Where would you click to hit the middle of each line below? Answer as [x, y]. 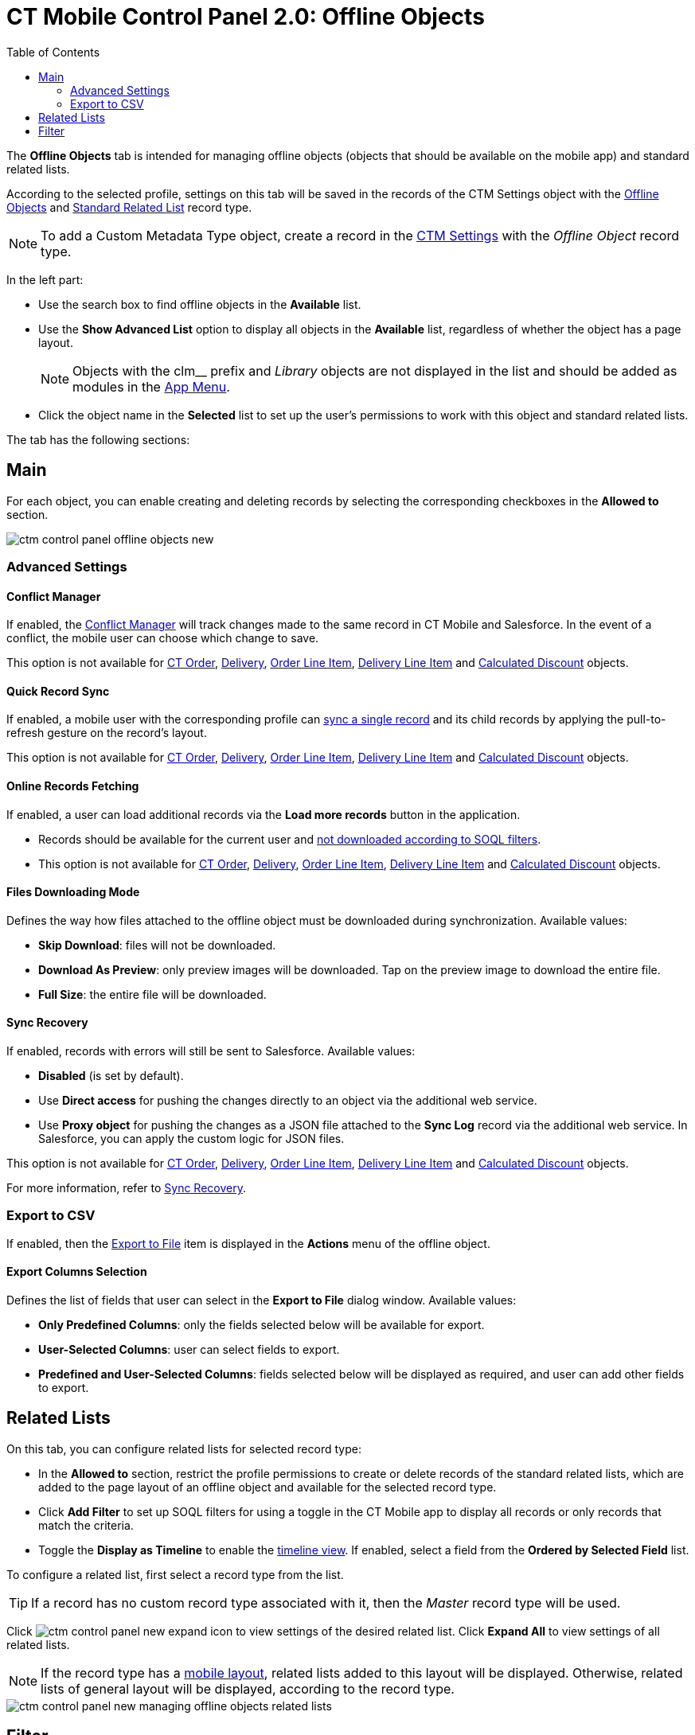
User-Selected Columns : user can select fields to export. [189, 1350]
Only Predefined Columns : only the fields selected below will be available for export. [262, 1325]
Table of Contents [53, 52]
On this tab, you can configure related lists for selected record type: [184, 1448]
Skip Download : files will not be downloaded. [157, 945]
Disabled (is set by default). [111, 1076]
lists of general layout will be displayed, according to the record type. [248, 1688]
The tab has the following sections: [98, 439]
